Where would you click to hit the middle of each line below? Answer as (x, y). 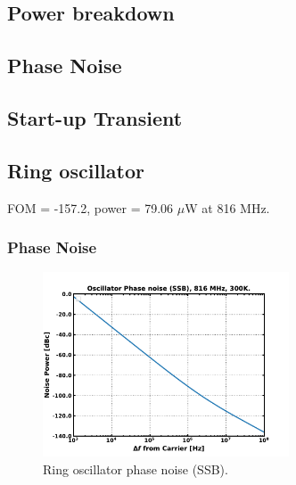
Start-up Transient (95, 117)
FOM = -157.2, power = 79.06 (90, 207)
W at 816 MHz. (227, 207)
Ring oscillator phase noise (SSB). (136, 469)
